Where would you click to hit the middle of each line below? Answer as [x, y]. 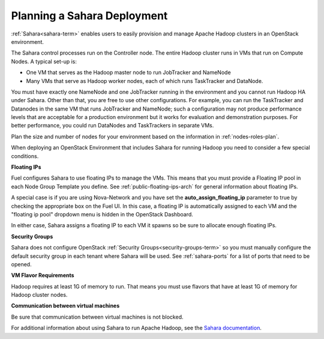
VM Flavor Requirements [43, 275]
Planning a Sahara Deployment [89, 16]
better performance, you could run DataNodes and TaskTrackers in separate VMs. [112, 126]
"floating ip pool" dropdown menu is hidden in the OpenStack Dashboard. [102, 214]
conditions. [25, 156]
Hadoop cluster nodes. [39, 295]
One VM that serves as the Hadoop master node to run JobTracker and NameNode [128, 73]
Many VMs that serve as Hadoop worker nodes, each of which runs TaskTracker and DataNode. [145, 81]
